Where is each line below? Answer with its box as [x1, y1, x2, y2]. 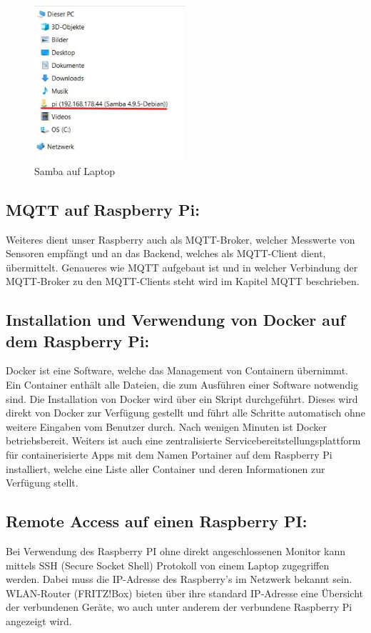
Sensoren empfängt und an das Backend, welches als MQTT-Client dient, [6, 246, 326, 261]
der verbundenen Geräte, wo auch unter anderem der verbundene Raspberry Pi [6, 599, 352, 614]
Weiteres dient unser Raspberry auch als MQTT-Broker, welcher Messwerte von [6, 231, 355, 246]
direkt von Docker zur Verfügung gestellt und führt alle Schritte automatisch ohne [6, 405, 365, 420]
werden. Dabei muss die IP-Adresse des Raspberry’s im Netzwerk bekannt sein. [6, 572, 352, 587]
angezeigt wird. [6, 613, 72, 628]
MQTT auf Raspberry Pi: [6, 198, 200, 220]
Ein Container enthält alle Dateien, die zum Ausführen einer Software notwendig [6, 377, 359, 392]
